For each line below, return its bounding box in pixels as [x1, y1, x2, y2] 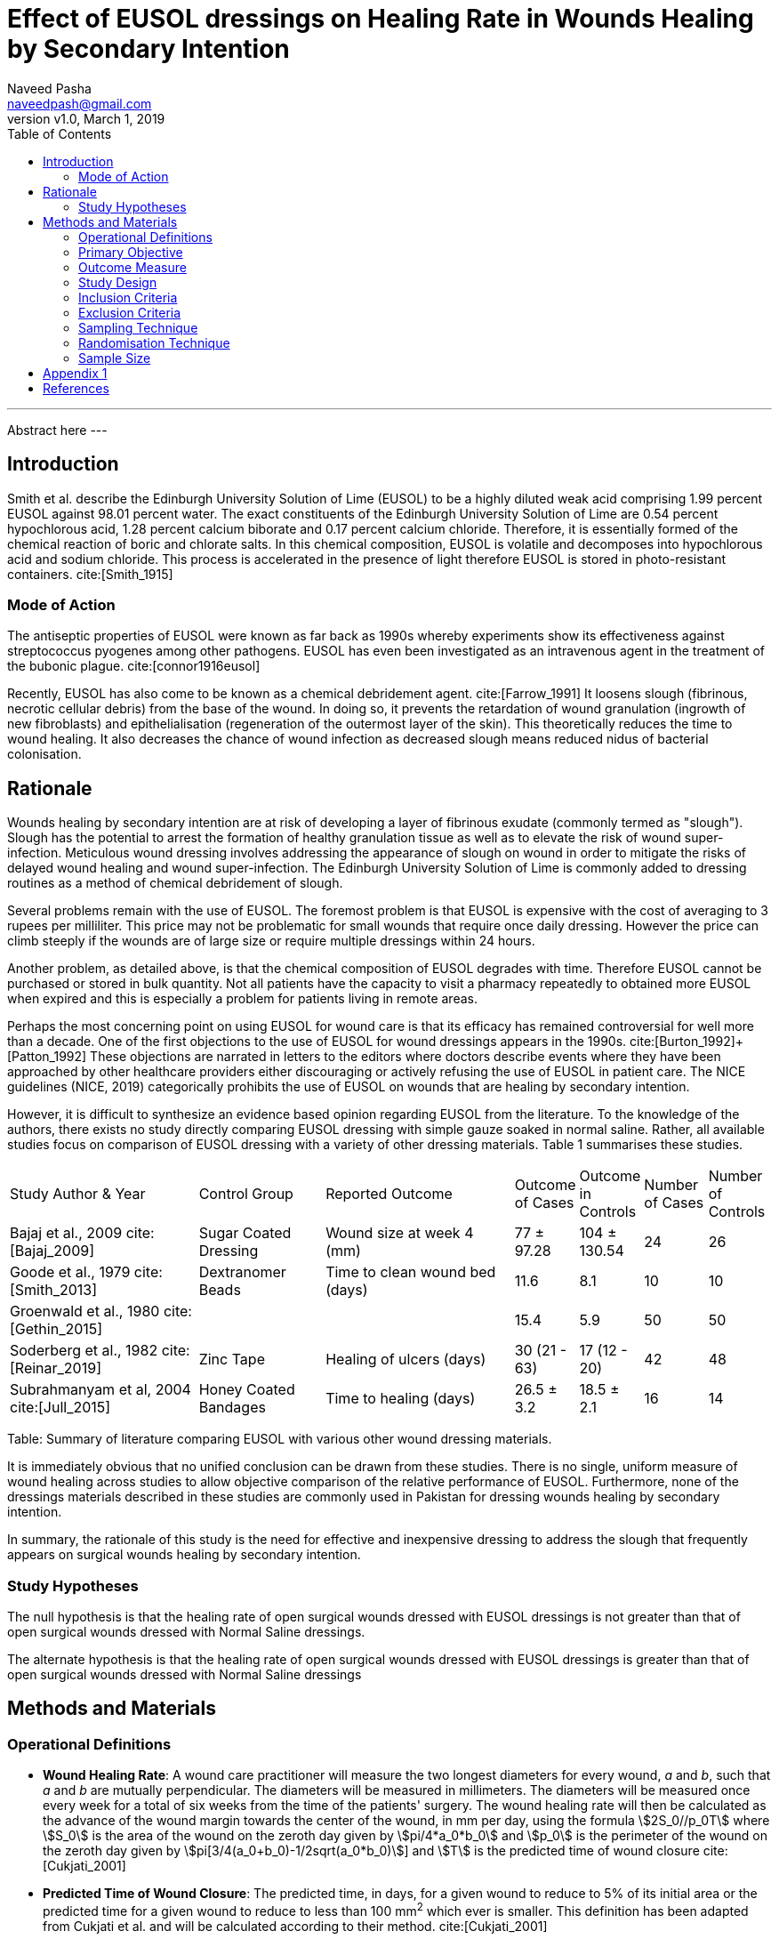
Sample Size [78, 350, 151, 366]
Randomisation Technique [78, 334, 230, 350]
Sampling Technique [78, 319, 198, 335]
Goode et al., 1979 [10, 1263, 131, 1282]
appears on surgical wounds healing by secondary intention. [7, 1547, 361, 1563]
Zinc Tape [198, 1350, 265, 1369]
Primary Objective [78, 244, 183, 260]
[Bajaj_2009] [10, 1242, 95, 1260]
